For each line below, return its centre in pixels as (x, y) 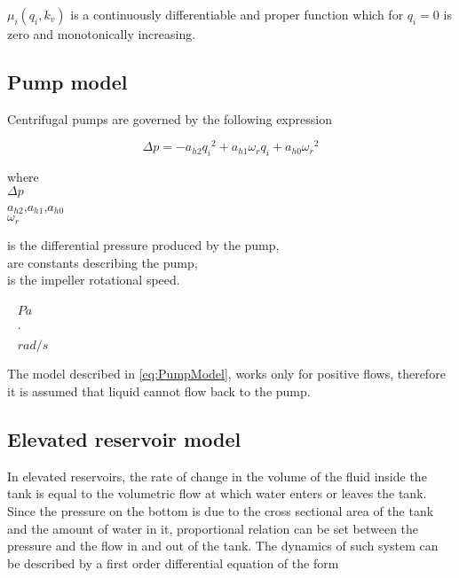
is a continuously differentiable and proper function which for (237, 14)
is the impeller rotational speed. (94, 280)
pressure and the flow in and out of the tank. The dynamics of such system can (223, 546)
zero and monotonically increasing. (102, 34)
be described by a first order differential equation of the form (173, 562)
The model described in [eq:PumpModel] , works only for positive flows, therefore (226, 374)
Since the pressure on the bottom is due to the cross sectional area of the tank (221, 511)
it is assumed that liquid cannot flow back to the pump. (159, 391)
